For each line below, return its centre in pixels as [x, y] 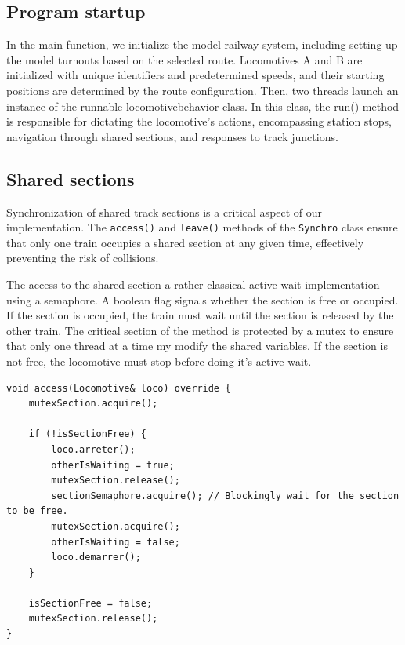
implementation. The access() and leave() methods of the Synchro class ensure [202, 227]
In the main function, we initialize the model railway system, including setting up [202, 44]
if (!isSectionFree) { [87, 434]
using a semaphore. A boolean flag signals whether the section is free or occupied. [202, 299]
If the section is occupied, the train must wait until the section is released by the [200, 315]
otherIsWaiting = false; [116, 542]
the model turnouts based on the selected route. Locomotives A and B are [184, 59]
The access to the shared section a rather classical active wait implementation [193, 284]
